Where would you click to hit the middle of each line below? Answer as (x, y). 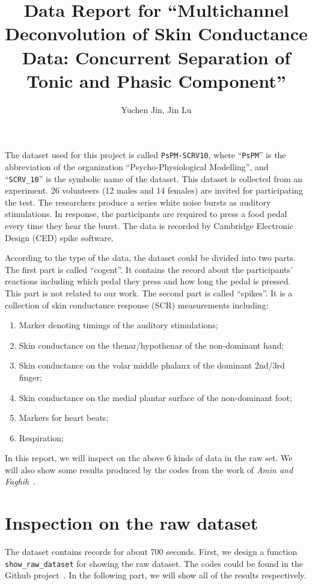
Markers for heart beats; (64, 418)
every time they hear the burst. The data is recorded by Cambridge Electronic (149, 225)
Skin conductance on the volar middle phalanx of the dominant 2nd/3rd (152, 365)
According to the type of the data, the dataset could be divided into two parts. (150, 258)
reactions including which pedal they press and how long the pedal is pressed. (148, 281)
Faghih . (20, 481)
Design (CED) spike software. (59, 237)
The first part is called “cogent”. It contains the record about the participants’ (149, 269)
